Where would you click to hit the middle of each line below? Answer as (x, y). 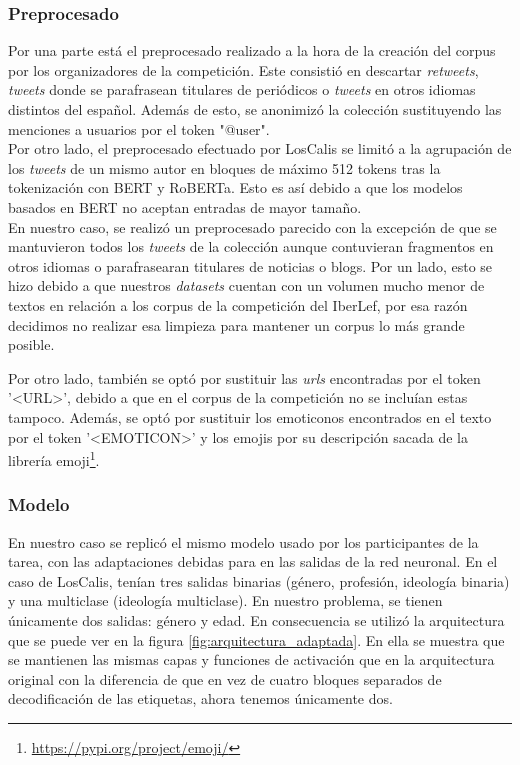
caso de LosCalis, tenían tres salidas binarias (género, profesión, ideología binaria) (259, 580)
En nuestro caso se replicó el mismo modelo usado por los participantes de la (243, 541)
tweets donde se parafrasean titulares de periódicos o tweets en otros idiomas (242, 89)
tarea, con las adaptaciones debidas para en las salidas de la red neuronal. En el (253, 561)
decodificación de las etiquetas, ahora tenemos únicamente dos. (200, 698)
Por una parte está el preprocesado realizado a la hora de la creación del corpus (252, 50)
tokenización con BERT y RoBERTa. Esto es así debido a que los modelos (235, 187)
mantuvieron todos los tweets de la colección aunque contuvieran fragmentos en (251, 246)
